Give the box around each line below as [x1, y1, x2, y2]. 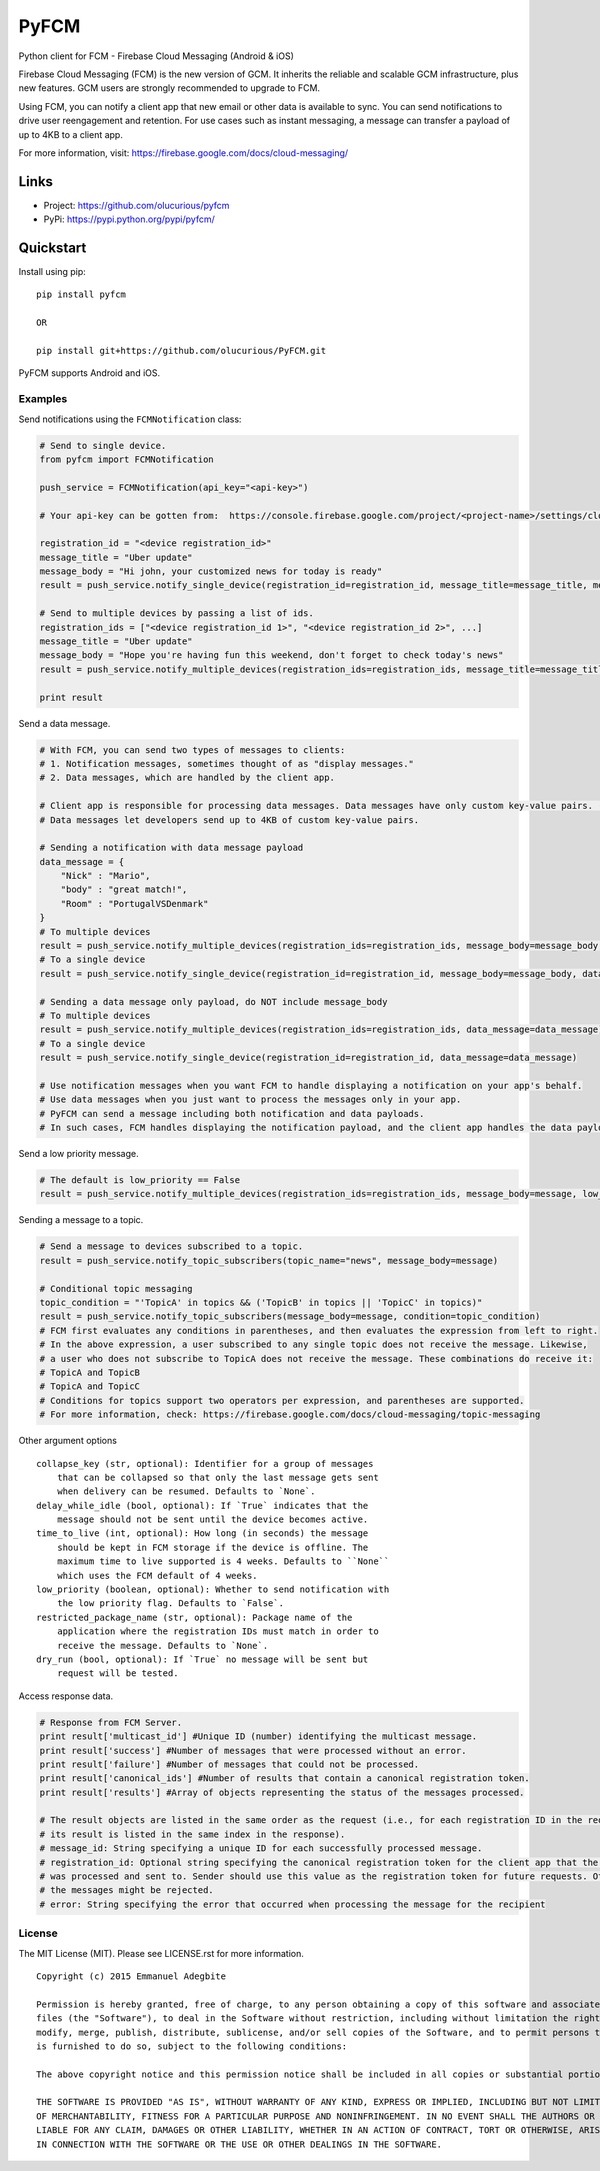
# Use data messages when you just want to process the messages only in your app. [39, 1094, 462, 1105]
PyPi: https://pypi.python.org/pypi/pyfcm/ [43, 213, 215, 225]
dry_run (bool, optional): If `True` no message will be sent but [36, 1653, 369, 1665]
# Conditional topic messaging [39, 1283, 194, 1294]
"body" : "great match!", [60, 884, 188, 895]
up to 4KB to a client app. [18, 128, 124, 140]
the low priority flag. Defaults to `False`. [56, 1598, 285, 1609]
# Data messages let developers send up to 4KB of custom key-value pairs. [39, 814, 420, 825]
